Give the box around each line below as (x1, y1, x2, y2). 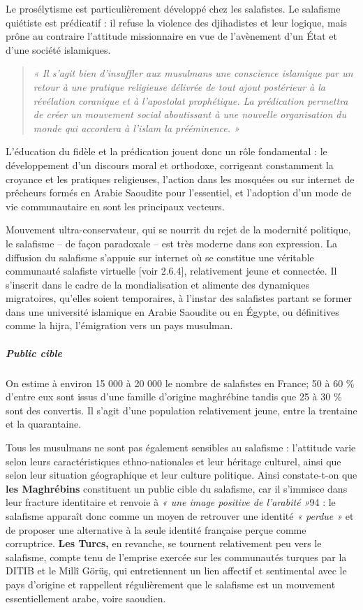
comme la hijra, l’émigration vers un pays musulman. (6, 318, 233, 333)
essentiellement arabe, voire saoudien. (6, 590, 166, 605)
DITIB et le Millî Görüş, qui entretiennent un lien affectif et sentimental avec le (6, 563, 347, 578)
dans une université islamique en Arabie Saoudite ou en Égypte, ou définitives (6, 304, 339, 319)
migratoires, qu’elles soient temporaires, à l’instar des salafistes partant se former (6, 291, 353, 305)
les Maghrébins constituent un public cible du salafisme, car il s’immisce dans (6, 481, 348, 495)
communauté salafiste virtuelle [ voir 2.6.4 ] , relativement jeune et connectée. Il (6, 263, 337, 278)
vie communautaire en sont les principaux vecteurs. (6, 198, 225, 213)
